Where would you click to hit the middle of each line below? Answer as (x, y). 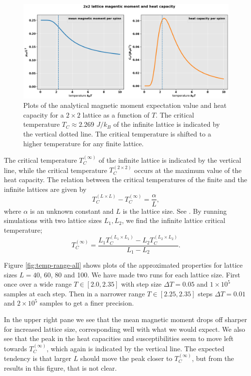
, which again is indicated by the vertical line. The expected (135, 348)
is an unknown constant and (72, 211)
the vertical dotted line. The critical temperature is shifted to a (117, 133)
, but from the (213, 358)
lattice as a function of (116, 114)
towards (16, 348)
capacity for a (44, 114)
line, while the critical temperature (55, 170)
